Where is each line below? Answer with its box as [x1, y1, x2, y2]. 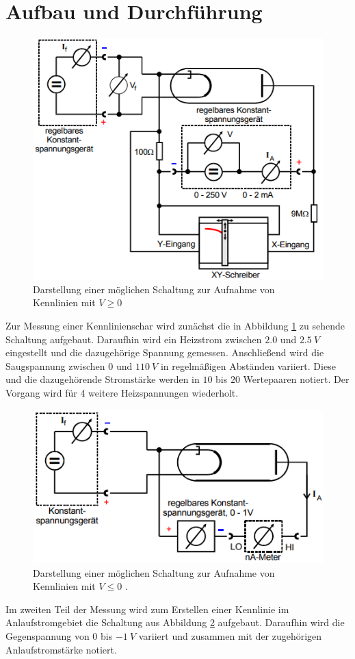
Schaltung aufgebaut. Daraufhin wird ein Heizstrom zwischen [5, 332, 262, 346]
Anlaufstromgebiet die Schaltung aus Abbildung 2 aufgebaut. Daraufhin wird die [5, 615, 345, 630]
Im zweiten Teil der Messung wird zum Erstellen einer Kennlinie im [5, 601, 289, 616]
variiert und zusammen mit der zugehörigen [138, 629, 322, 643]
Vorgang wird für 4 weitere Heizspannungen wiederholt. [5, 386, 239, 400]
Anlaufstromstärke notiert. [5, 642, 117, 656]
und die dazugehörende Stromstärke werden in [5, 372, 200, 386]
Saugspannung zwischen [5, 358, 105, 373]
